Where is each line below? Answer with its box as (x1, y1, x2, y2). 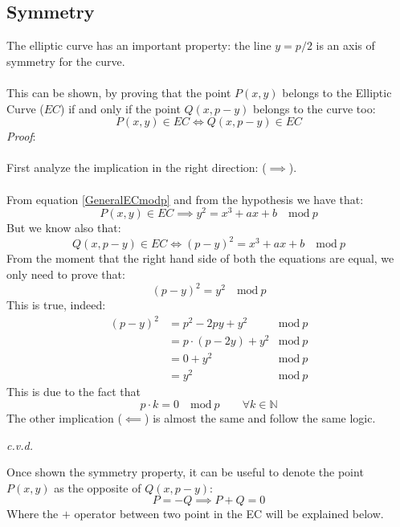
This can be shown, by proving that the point (6, 84, 231, 100)
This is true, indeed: (6, 296, 106, 313)
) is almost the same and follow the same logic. (145, 410, 376, 427)
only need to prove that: (6, 265, 125, 282)
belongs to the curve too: (253, 100, 376, 116)
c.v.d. (6, 436, 33, 453)
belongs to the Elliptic (282, 84, 392, 100)
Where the (6, 505, 59, 522)
